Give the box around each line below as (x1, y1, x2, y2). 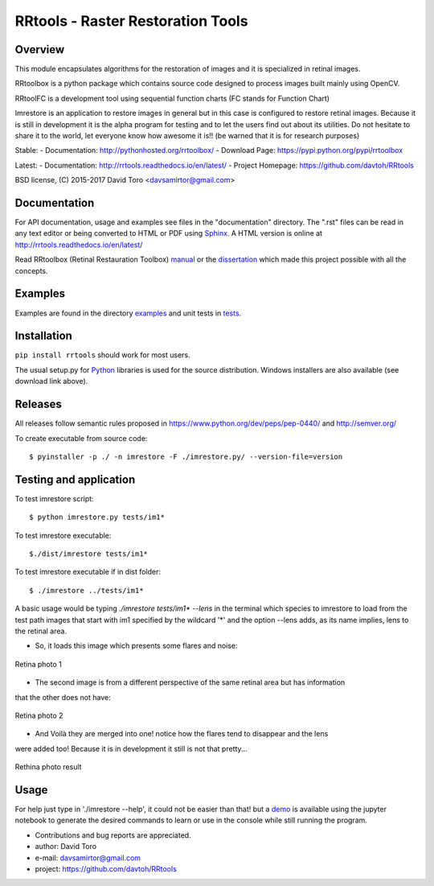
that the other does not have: (14, 692, 112, 702)
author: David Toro (35, 842, 96, 851)
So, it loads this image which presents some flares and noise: (35, 641, 238, 651)
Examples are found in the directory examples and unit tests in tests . (14, 308, 242, 318)
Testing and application (14, 472, 136, 486)
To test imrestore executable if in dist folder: (14, 567, 161, 577)
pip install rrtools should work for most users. (14, 350, 190, 360)
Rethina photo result (14, 762, 82, 772)
